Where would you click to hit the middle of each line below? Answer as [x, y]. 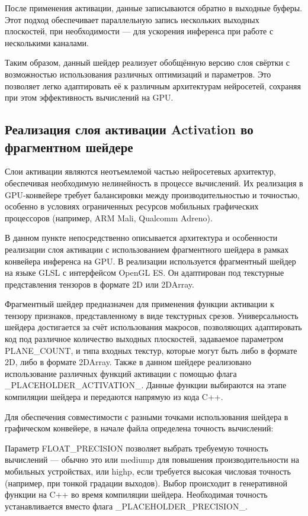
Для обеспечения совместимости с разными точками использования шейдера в [147, 416]
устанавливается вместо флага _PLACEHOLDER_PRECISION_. [126, 506]
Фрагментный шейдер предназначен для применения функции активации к [139, 304]
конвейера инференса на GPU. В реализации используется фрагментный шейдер [150, 261]
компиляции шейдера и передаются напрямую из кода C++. [114, 397]
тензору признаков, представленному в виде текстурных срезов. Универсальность [152, 315]
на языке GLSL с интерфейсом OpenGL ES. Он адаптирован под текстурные [145, 272]
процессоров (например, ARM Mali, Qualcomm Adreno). [109, 217]
